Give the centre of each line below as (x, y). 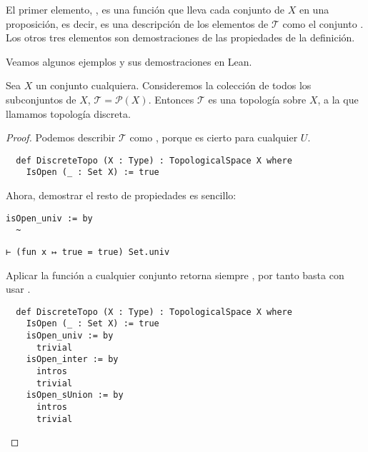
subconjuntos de (41, 99)
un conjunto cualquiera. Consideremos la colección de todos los (173, 85)
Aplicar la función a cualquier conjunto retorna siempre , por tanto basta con (175, 275)
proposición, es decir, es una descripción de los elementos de (137, 23)
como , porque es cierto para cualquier (214, 137)
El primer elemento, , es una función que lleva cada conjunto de (145, 9)
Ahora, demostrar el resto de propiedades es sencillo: (121, 195)
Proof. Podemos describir (61, 137)
